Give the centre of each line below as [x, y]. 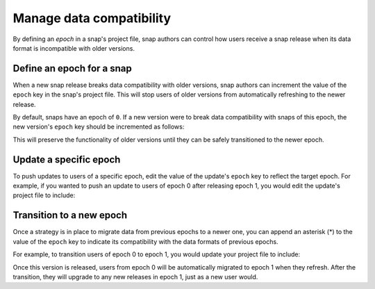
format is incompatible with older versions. [74, 48]
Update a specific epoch [67, 159]
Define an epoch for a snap [72, 68]
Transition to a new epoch [70, 215]
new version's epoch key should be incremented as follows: [99, 127]
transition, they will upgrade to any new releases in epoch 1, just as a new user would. [135, 276]
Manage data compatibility [92, 18]
